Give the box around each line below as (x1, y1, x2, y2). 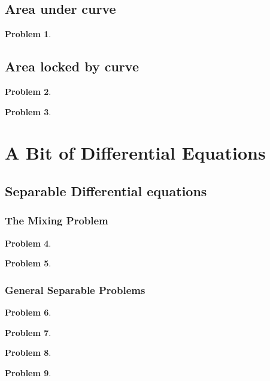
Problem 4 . (5, 236, 51, 249)
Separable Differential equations (5, 181, 207, 200)
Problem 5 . (5, 257, 51, 269)
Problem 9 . (5, 366, 51, 379)
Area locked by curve (5, 57, 139, 76)
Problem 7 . (5, 326, 51, 338)
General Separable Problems (5, 282, 145, 297)
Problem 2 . (5, 85, 51, 97)
